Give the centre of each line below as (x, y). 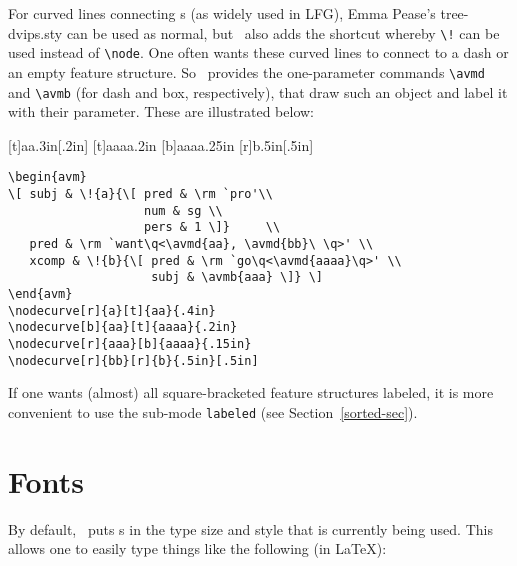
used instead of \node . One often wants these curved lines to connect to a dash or (258, 52)
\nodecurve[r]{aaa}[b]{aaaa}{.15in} (130, 343)
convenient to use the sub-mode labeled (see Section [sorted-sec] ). (213, 411)
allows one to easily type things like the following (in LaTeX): (197, 548)
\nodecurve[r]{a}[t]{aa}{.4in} (112, 310)
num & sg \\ (183, 210)
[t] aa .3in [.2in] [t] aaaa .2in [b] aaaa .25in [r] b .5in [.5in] (161, 144)
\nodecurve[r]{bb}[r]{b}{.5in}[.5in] (133, 360)
